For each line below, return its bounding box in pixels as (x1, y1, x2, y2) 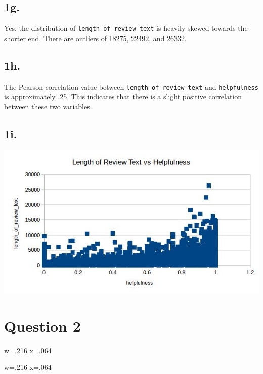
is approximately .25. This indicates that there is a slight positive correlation (4, 91, 242, 102)
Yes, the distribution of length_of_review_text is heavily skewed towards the (4, 23, 248, 33)
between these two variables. (4, 101, 92, 111)
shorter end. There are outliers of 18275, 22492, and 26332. (4, 32, 187, 43)
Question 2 (4, 315, 81, 336)
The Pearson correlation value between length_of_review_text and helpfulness (4, 81, 258, 92)
